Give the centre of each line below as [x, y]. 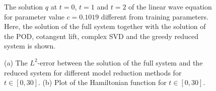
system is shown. [30, 46]
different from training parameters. [155, 16]
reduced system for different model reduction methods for [93, 72]
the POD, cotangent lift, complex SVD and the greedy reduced [101, 36]
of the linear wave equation [170, 6]
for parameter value [34, 16]
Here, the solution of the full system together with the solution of [105, 26]
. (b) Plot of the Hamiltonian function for [102, 82]
